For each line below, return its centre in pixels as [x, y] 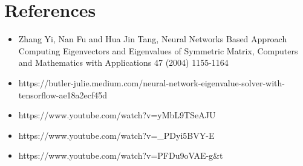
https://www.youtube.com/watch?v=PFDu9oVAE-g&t [121, 155]
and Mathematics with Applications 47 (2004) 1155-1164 [123, 62]
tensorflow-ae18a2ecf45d [63, 94]
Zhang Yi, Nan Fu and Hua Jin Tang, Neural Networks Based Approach [153, 39]
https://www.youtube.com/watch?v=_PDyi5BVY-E [116, 135]
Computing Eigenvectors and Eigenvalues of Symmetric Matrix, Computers [158, 50]
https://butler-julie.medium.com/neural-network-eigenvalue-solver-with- [151, 82]
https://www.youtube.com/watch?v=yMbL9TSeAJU [117, 115]
